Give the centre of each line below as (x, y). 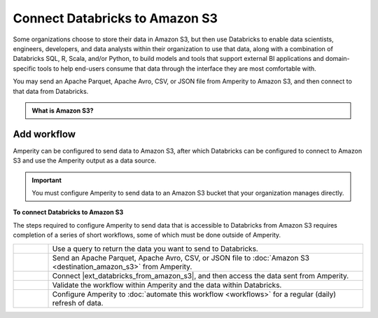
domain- (338, 59)
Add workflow (44, 134)
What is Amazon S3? (63, 110)
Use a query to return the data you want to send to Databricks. (155, 249)
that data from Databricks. (51, 91)
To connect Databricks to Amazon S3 (68, 212)
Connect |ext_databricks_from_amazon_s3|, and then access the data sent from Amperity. (201, 275)
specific (24, 68)
